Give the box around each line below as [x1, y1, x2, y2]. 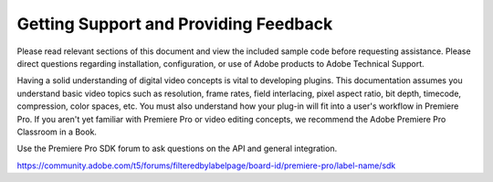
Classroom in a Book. [16, 126, 98, 137]
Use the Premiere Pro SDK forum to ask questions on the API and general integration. [16, 143, 338, 155]
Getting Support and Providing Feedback [16, 14, 333, 34]
